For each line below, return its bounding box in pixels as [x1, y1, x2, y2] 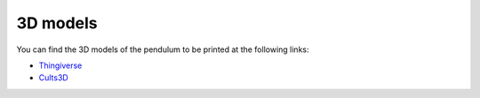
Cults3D [38, 72, 68, 83]
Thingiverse [38, 60, 83, 71]
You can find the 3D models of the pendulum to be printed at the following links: [16, 44, 309, 55]
